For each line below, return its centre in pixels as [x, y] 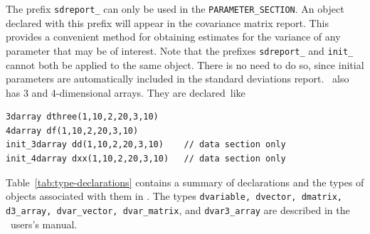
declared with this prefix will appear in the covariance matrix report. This [167, 22]
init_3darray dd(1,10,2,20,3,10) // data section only [146, 145]
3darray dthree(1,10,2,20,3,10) [82, 117]
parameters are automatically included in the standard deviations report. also [178, 79]
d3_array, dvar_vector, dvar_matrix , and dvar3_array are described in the [178, 209]
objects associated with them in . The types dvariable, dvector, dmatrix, [174, 196]
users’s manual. [44, 224]
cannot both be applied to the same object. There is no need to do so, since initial [185, 64]
